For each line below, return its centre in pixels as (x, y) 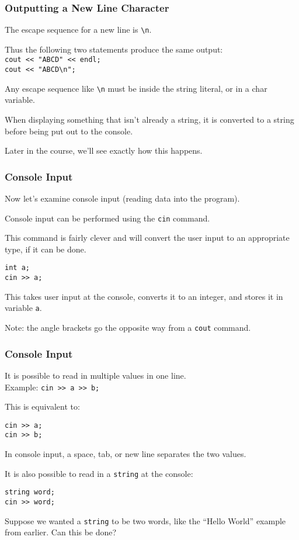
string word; (30, 492)
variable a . (23, 308)
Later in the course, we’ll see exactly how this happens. (104, 150)
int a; (17, 268)
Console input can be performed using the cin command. (107, 218)
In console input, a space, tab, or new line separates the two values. (126, 454)
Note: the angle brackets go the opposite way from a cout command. (128, 328)
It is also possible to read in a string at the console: (99, 473)
